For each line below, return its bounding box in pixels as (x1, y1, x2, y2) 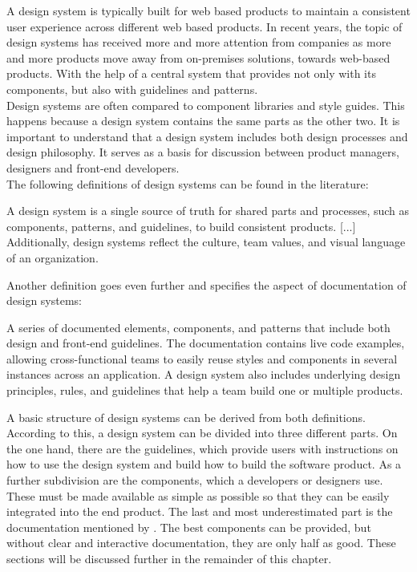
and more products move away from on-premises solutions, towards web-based (6, 49, 391, 66)
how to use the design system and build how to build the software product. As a (6, 456, 402, 473)
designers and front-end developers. (6, 159, 180, 176)
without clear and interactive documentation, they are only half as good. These (6, 534, 396, 551)
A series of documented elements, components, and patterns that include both (6, 318, 391, 335)
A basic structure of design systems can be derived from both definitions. (6, 408, 366, 425)
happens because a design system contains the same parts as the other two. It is (6, 112, 400, 129)
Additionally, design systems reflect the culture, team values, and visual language (6, 233, 406, 250)
